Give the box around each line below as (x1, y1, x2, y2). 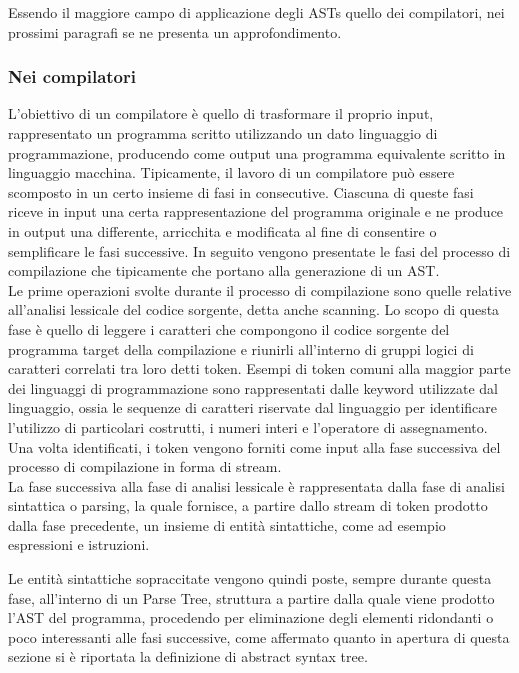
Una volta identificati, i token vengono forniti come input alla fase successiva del (8, 436, 501, 457)
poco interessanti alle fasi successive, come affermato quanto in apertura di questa (8, 626, 510, 647)
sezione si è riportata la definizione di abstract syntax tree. (8, 646, 368, 667)
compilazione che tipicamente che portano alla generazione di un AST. (8, 260, 440, 281)
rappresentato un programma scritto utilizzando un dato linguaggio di (8, 123, 438, 143)
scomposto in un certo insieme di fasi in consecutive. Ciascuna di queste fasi (8, 181, 474, 202)
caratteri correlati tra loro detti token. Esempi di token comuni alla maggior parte (8, 358, 511, 379)
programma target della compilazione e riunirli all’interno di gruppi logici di (8, 338, 474, 359)
